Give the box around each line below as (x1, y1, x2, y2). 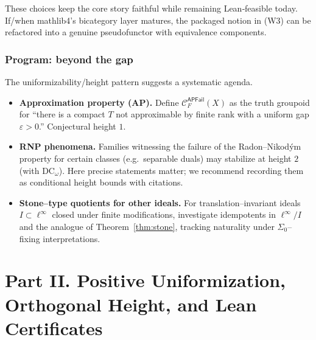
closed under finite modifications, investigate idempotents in (52, 208, 276, 221)
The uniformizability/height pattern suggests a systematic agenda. (5, 75, 253, 88)
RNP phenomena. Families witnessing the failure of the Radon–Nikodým (19, 140, 301, 153)
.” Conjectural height (38, 119, 116, 132)
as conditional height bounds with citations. (19, 176, 183, 189)
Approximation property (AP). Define (19, 95, 179, 108)
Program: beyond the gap (5, 51, 133, 66)
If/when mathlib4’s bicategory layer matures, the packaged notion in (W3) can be (5, 13, 311, 26)
